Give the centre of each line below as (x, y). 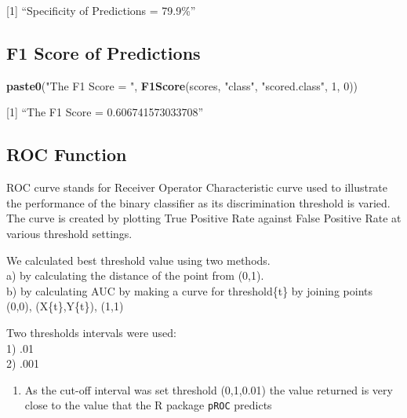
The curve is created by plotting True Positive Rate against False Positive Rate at (204, 218)
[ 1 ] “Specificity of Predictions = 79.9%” (101, 10)
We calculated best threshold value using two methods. (138, 260)
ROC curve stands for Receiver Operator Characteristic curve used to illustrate (197, 187)
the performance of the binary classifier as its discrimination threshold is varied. (198, 202)
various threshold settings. (69, 233)
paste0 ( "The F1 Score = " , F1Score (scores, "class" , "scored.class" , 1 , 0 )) (182, 85)
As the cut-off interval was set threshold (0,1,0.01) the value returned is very (209, 389)
